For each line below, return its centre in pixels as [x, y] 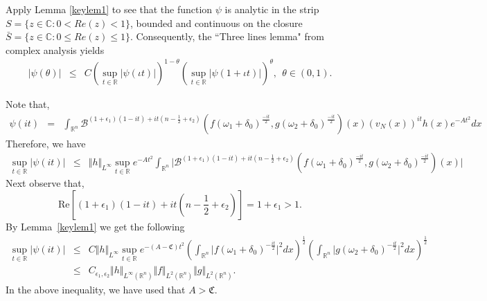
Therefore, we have [46, 143]
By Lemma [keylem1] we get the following [95, 226]
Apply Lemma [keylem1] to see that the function [109, 9]
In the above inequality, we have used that [96, 290]
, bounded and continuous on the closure [216, 22]
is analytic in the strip [272, 9]
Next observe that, [45, 183]
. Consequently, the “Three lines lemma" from [227, 36]
